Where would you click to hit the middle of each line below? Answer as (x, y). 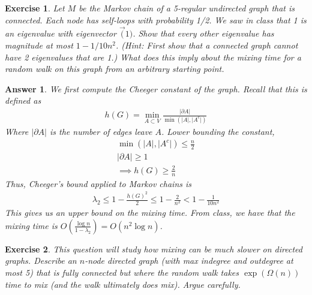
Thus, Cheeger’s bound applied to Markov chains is (98, 183)
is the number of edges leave (101, 131)
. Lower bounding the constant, (218, 131)
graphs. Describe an (41, 261)
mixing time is (31, 225)
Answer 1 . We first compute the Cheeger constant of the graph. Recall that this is (156, 88)
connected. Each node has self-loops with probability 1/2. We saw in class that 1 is (156, 19)
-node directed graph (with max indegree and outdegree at (189, 261)
